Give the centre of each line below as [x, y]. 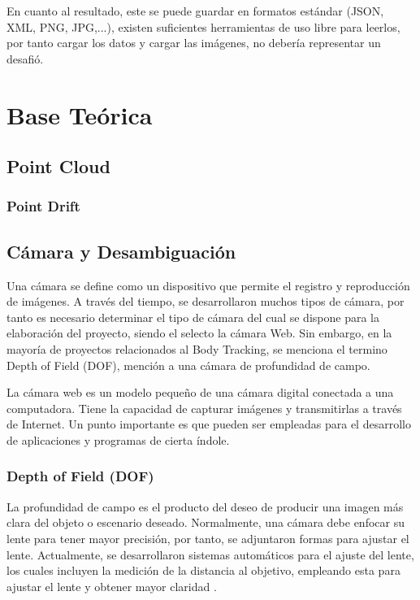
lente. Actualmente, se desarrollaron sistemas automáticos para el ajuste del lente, [210, 554]
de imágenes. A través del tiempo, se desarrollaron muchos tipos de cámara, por [206, 301]
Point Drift [43, 206]
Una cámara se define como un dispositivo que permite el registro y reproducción [208, 285]
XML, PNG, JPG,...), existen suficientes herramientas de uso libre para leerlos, [204, 26]
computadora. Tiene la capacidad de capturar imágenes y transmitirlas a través [204, 408]
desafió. [25, 58]
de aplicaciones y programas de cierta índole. [118, 439]
